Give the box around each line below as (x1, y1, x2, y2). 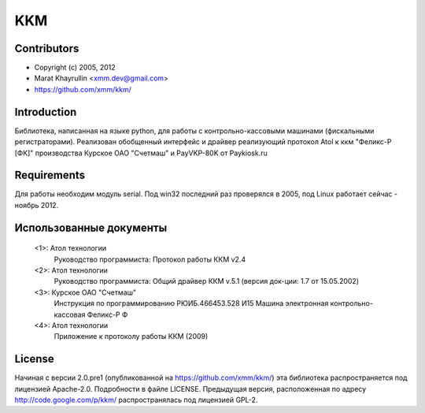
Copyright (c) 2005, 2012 (34, 63, 116, 73)
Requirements (14, 169, 86, 182)
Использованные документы (14, 221, 168, 234)
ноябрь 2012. (14, 200, 59, 210)
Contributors (14, 42, 79, 55)
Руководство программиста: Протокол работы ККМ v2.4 (54, 255, 246, 264)
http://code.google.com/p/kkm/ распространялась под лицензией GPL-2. (14, 395, 258, 405)
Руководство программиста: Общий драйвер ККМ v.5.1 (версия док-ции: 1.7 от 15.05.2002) (54, 277, 360, 286)
